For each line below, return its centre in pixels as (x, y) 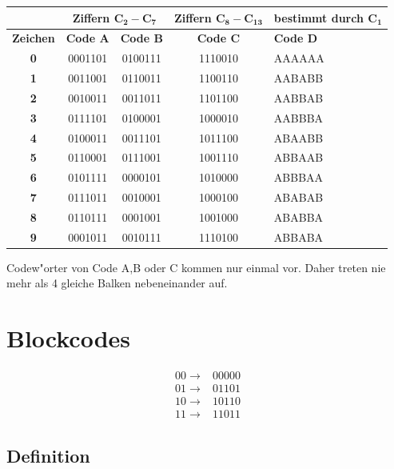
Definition (48, 455)
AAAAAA (299, 58)
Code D (296, 38)
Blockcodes (69, 338)
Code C (219, 38)
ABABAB (298, 197)
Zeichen (34, 38)
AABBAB (298, 97)
